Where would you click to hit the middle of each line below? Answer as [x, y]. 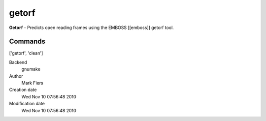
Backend [18, 62]
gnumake [31, 69]
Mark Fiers [33, 83]
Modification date [27, 104]
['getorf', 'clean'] [26, 53]
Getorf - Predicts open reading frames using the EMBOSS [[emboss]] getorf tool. [92, 28]
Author [16, 76]
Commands [27, 42]
